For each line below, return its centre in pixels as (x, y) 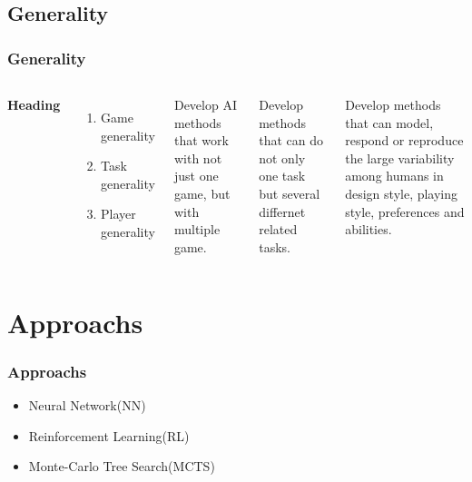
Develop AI (205, 104)
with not (198, 157)
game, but (202, 193)
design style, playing (402, 193)
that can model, (389, 122)
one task (282, 176)
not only (282, 157)
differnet (282, 211)
